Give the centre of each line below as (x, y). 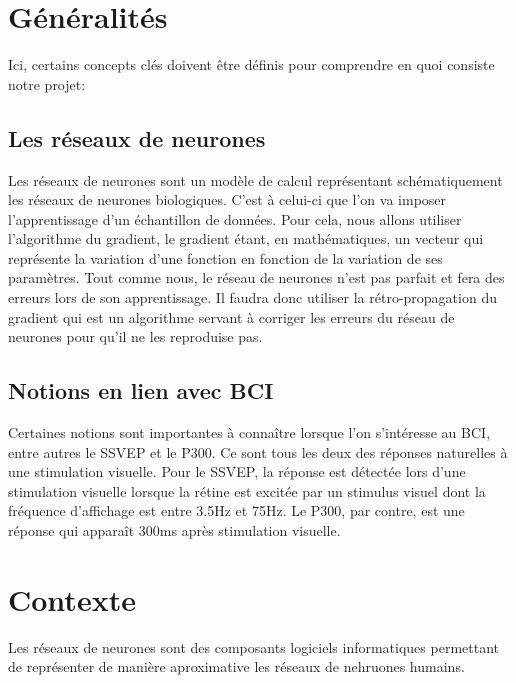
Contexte (72, 598)
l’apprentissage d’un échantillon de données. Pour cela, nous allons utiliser (235, 218)
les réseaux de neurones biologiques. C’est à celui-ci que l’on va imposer (227, 199)
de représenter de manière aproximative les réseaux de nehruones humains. (236, 666)
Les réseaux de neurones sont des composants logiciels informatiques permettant (253, 646)
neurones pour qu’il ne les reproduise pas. (135, 336)
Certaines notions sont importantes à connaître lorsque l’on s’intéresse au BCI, (249, 432)
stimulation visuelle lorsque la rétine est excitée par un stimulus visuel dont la (247, 490)
